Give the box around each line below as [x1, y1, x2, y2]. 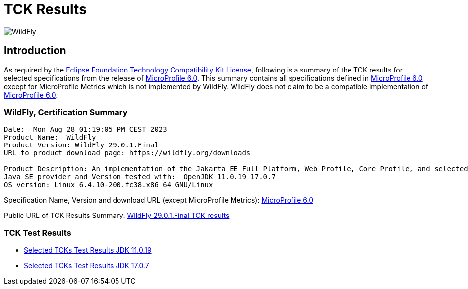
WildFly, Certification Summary [4, 107, 128, 117]
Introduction [4, 44, 66, 57]
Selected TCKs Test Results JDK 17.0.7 [24, 261, 149, 270]
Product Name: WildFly [4, 133, 96, 142]
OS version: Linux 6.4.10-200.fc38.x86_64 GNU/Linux [4, 181, 213, 189]
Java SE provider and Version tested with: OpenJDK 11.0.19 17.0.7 [4, 173, 276, 181]
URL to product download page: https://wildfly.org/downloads [4, 149, 251, 157]
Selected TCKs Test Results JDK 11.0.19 [24, 246, 152, 255]
